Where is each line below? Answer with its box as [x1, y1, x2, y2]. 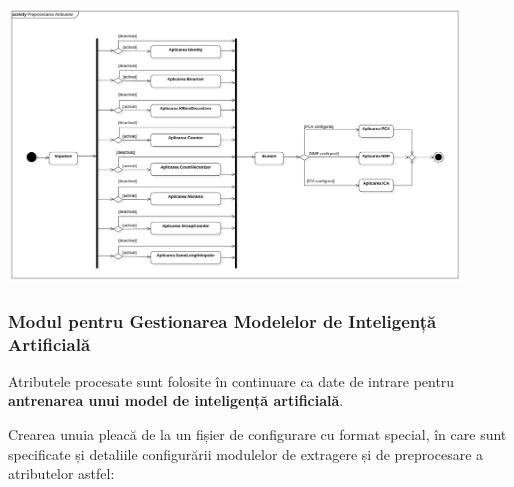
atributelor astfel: [8, 463, 115, 484]
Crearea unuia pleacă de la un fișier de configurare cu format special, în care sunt [8, 424, 507, 445]
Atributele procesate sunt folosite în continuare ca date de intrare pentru [8, 370, 455, 391]
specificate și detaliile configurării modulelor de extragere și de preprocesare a [8, 443, 484, 464]
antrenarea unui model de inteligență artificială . [8, 390, 344, 411]
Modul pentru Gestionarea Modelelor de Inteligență [8, 308, 437, 333]
